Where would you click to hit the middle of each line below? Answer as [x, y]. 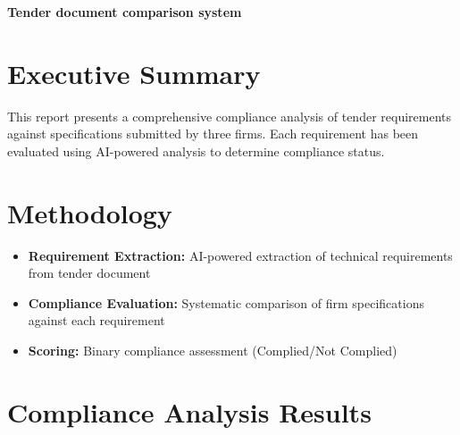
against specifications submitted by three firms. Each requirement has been [213, 134]
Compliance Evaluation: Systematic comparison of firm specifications [226, 302]
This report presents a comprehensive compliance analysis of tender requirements [229, 116]
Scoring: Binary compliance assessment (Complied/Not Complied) [213, 350]
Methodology [90, 212]
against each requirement [96, 320]
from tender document [89, 273]
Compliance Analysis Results [189, 411]
